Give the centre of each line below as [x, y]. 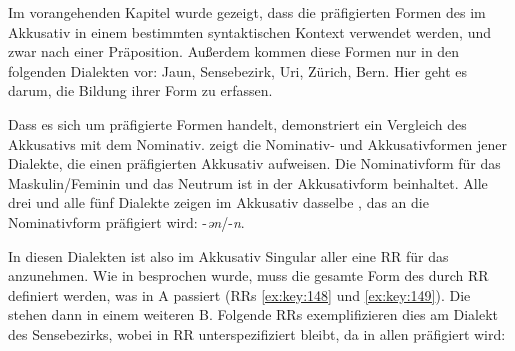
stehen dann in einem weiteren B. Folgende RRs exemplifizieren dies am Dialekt [253, 314]
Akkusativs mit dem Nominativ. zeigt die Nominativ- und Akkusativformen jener [257, 143]
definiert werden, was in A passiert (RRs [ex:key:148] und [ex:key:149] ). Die [239, 294]
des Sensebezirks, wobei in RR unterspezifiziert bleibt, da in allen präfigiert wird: [257, 333]
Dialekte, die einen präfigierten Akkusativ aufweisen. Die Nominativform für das [254, 163]
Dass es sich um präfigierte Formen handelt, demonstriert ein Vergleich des [237, 123]
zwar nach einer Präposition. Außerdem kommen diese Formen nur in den [234, 51]
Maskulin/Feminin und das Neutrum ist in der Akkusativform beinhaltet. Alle [248, 182]
